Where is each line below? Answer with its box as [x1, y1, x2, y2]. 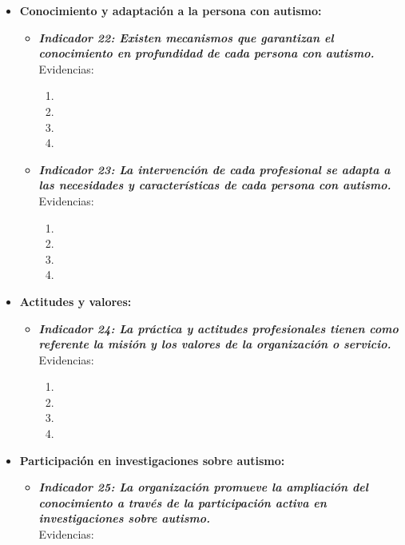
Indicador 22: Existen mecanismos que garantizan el [38, 29, 334, 46]
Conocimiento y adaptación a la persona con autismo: [19, 2, 322, 18]
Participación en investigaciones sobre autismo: [19, 452, 285, 468]
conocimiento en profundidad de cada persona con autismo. [38, 45, 375, 62]
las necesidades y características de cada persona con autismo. [38, 177, 391, 193]
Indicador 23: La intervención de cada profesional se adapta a [38, 161, 391, 177]
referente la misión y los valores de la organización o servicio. [38, 336, 391, 352]
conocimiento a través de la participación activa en [38, 494, 327, 511]
